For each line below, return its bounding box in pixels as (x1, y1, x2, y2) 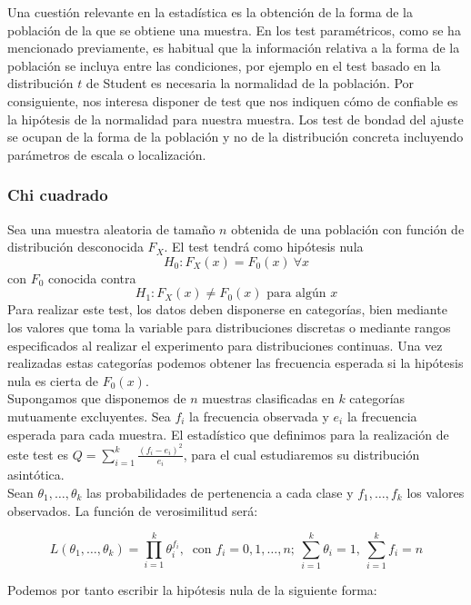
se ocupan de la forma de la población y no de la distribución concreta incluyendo (7, 127, 464, 146)
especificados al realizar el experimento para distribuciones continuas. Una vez (7, 335, 443, 354)
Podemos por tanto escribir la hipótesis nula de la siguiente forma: (7, 580, 377, 600)
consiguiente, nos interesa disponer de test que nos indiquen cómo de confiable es (7, 91, 458, 110)
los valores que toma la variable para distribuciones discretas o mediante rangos (7, 317, 451, 336)
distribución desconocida (7, 237, 144, 256)
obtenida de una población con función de (231, 219, 465, 238)
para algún (266, 287, 326, 301)
